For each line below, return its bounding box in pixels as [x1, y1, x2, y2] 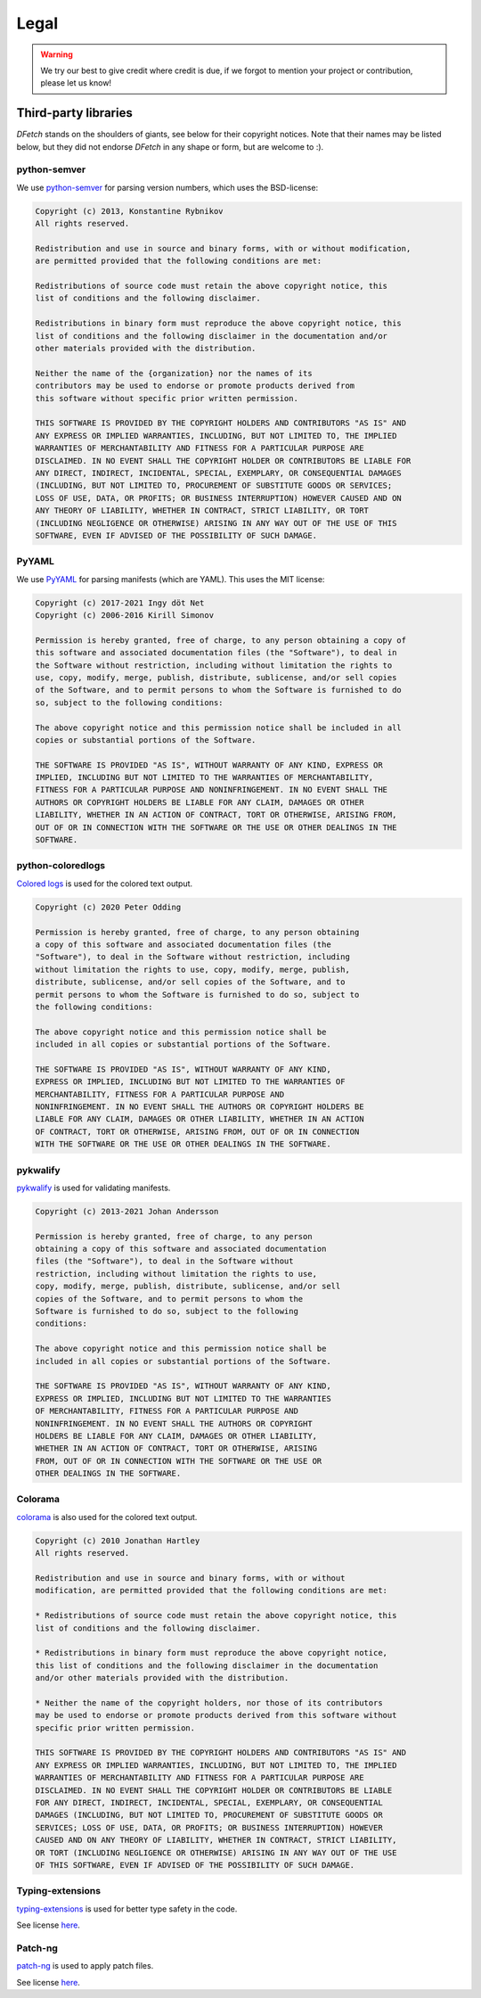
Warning [40, 49, 73, 60]
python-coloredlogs [16, 859, 106, 872]
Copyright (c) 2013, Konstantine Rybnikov [35, 206, 224, 216]
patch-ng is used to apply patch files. [16, 1961, 154, 1971]
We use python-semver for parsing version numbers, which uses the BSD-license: [16, 182, 319, 193]
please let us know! [40, 78, 111, 88]
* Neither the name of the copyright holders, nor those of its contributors [35, 1698, 383, 1707]
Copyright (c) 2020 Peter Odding [35, 901, 182, 912]
